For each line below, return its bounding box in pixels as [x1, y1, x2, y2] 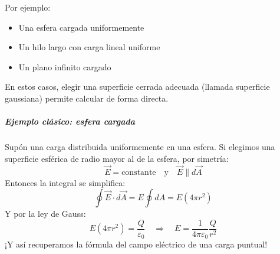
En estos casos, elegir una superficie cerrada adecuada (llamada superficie [5, 80, 270, 93]
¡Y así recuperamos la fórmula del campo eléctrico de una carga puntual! [5, 238, 268, 250]
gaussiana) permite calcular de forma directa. [5, 92, 169, 104]
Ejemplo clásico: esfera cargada [5, 115, 136, 128]
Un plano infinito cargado [18, 60, 111, 73]
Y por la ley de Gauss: [5, 207, 86, 220]
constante [121, 168, 156, 177]
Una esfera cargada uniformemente [18, 21, 144, 33]
